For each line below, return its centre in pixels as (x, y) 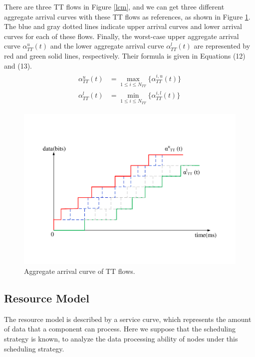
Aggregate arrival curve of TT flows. (80, 271)
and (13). (18, 65)
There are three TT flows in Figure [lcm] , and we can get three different (114, 7)
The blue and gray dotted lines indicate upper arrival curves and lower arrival (123, 26)
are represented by (222, 46)
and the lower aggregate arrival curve (107, 46)
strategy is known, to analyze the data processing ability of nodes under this (121, 339)
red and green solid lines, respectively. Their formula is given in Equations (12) (125, 55)
